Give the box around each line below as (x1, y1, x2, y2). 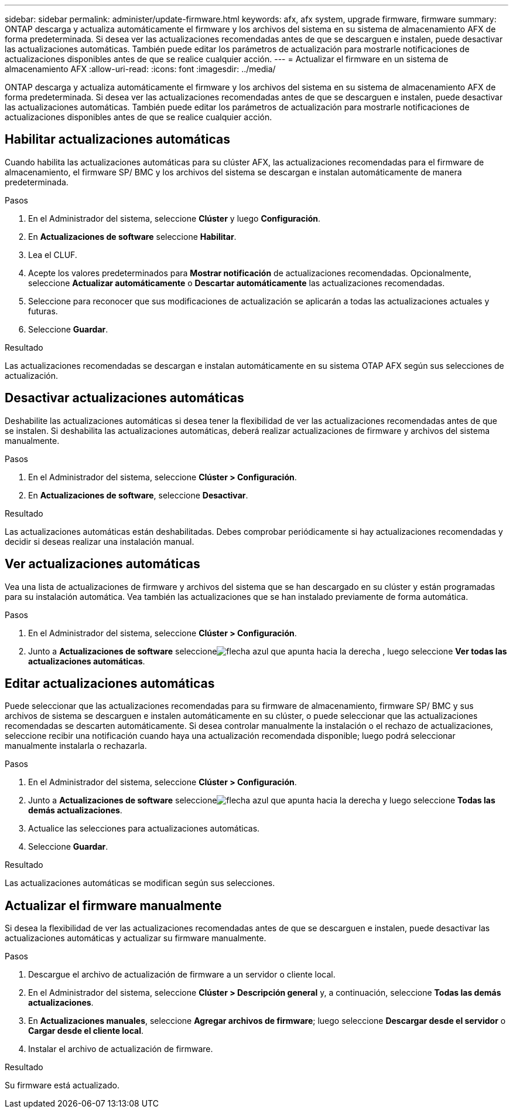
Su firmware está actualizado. (5, 1080, 119, 1091)
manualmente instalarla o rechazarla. (5, 741, 147, 751)
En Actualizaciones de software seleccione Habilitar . (28, 231, 237, 242)
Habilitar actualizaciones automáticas (5, 132, 230, 147)
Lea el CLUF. (28, 249, 77, 260)
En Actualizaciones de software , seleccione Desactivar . (28, 490, 248, 500)
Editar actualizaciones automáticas (5, 676, 215, 691)
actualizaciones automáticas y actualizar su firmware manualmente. (5, 933, 266, 944)
